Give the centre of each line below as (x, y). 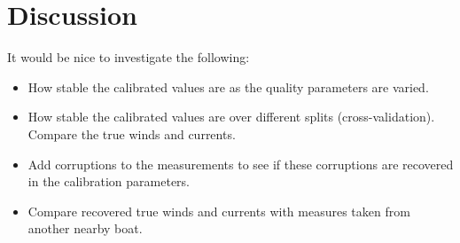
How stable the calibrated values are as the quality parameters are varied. (228, 86)
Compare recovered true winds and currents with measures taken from (219, 211)
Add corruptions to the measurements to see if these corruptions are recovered (241, 164)
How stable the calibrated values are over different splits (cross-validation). (231, 117)
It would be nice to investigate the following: (129, 57)
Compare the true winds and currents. (132, 133)
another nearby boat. (85, 228)
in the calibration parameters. (109, 181)
